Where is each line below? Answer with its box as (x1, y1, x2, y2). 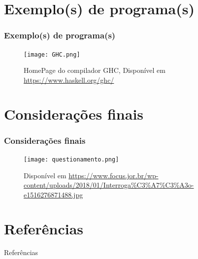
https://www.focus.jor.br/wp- (68, 170, 159, 180)
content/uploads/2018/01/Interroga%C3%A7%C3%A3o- (24, 180, 194, 190)
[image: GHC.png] (24, 51, 80, 58)
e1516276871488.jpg (24, 189, 83, 199)
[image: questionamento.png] (24, 156, 119, 163)
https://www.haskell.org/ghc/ (24, 74, 114, 85)
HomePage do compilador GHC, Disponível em (24, 65, 165, 75)
